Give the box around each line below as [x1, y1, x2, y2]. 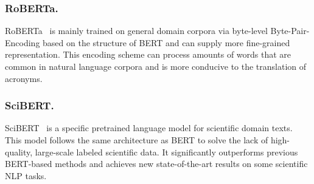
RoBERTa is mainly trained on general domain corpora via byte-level [5, 24, 268, 37]
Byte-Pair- [270, 24, 310, 37]
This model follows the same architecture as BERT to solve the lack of [5, 134, 268, 146]
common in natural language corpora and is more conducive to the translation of [5, 60, 307, 72]
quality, [5, 145, 33, 158]
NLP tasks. [5, 169, 47, 182]
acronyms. [5, 72, 43, 84]
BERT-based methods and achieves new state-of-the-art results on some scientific [5, 157, 308, 170]
